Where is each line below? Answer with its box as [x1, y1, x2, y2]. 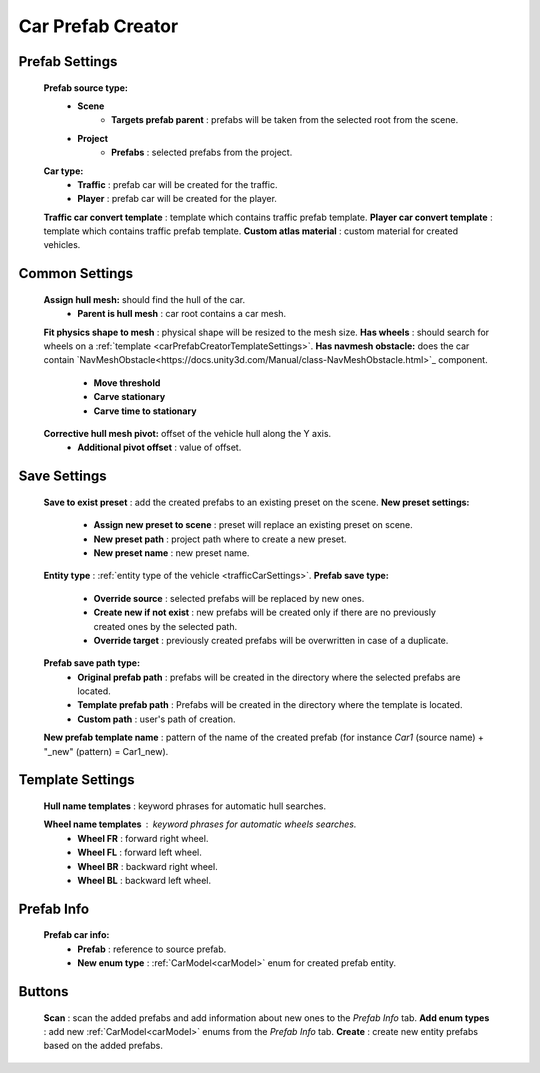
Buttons [18, 983, 69, 1000]
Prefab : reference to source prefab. [77, 943, 227, 955]
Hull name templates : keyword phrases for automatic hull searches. [43, 800, 327, 812]
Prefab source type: [43, 81, 129, 94]
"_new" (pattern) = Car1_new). [43, 745, 169, 757]
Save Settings [18, 468, 107, 485]
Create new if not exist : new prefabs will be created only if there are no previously [93, 606, 437, 619]
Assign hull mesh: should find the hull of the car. [43, 293, 246, 305]
